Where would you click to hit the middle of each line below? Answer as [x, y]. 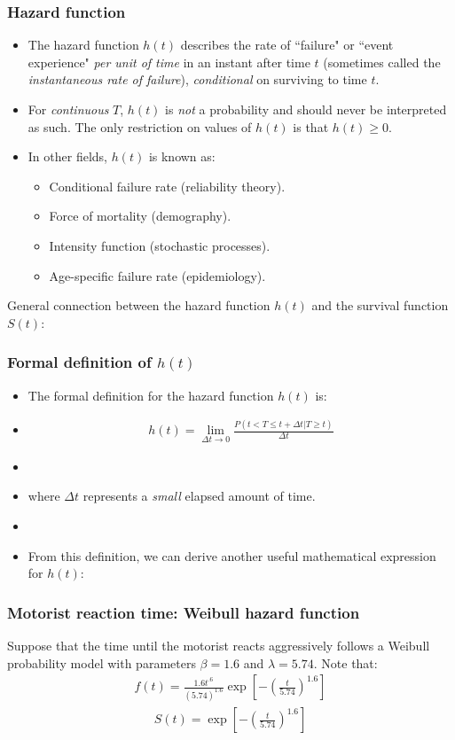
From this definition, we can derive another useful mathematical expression [232, 555]
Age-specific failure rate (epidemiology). [157, 275]
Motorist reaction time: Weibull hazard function [184, 612]
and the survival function [380, 305]
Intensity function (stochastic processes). [160, 245]
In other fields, [67, 156]
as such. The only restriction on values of [140, 126]
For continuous [68, 109]
